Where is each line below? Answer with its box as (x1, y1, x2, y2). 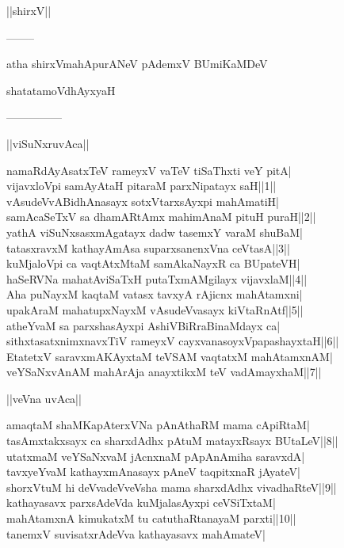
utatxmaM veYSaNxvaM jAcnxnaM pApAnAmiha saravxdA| (6, 447, 305, 464)
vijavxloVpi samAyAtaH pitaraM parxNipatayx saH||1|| (6, 177, 277, 194)
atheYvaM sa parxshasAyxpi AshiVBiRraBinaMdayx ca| (6, 317, 281, 333)
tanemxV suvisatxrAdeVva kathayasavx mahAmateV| (6, 525, 266, 542)
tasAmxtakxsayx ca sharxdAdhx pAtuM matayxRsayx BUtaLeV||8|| (6, 432, 338, 449)
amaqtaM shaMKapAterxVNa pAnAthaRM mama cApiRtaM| (6, 417, 310, 433)
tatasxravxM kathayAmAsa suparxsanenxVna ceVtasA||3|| (6, 239, 290, 256)
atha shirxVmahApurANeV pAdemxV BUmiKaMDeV (6, 55, 268, 72)
